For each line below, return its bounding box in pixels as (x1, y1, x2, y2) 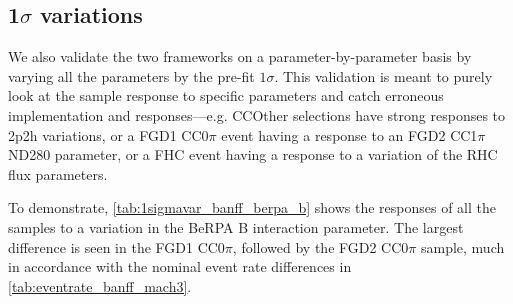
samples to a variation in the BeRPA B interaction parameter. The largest (8, 216, 464, 237)
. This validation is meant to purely (274, 65, 493, 86)
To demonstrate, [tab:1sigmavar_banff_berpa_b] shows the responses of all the (8, 197, 496, 218)
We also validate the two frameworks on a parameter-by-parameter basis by (8, 46, 472, 67)
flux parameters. (8, 163, 108, 184)
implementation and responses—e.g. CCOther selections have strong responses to (8, 104, 506, 125)
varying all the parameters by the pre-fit (8, 65, 255, 86)
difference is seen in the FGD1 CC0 (8, 236, 225, 257)
